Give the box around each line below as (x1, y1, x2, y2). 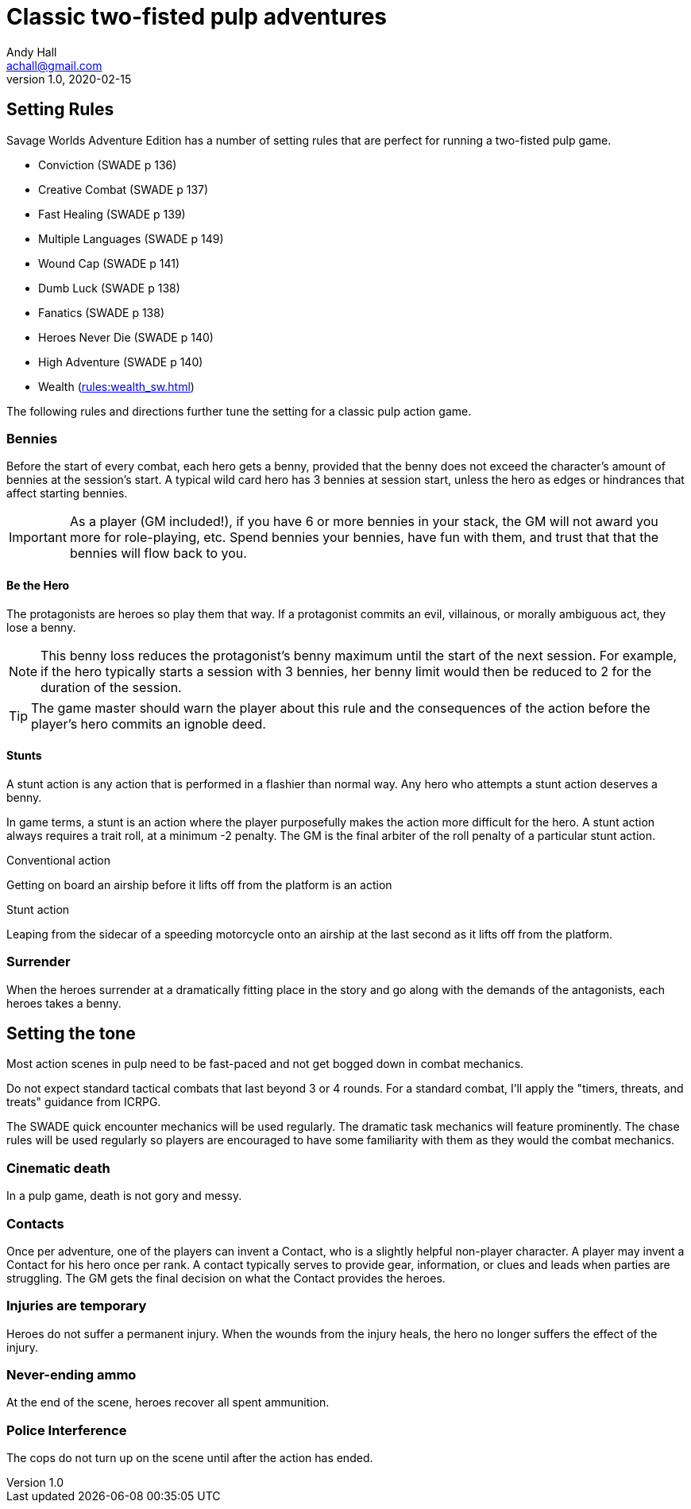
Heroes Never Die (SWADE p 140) (38, 330, 214, 344)
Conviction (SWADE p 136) (38, 157, 177, 172)
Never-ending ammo (6, 1367, 137, 1383)
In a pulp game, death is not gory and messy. (6, 1189, 242, 1203)
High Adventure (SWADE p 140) (38, 354, 203, 369)
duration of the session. (41, 679, 182, 695)
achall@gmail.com (6, 58, 102, 72)
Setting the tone (6, 1023, 136, 1043)
